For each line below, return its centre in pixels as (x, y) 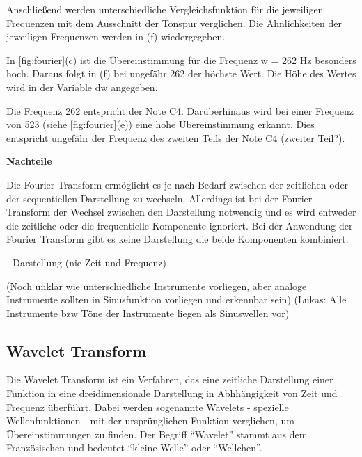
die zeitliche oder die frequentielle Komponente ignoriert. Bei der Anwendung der (180, 225)
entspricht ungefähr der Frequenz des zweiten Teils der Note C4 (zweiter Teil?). (176, 137)
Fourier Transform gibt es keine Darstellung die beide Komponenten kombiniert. (178, 239)
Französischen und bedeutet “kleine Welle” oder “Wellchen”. (134, 448)
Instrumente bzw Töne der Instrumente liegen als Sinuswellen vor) (148, 313)
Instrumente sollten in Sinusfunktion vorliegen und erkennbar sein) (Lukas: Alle (176, 299)
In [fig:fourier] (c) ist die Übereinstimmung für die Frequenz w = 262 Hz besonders (181, 59)
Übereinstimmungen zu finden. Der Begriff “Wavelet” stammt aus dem (157, 434)
